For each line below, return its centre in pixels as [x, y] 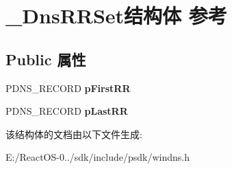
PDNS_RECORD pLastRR [67, 111]
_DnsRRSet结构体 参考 [116, 15]
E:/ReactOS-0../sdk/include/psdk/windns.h [98, 157]
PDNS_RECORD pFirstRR [68, 88]
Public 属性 [46, 59]
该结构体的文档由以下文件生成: [74, 134]
